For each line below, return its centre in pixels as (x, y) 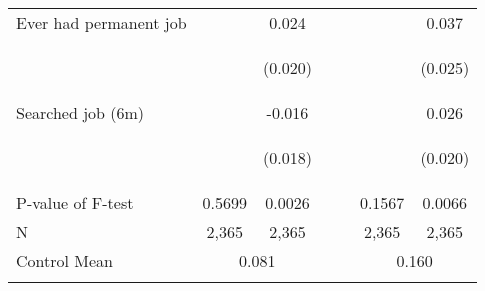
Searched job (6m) (80, 112)
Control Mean (64, 260)
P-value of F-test (75, 202)
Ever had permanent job (101, 22)
